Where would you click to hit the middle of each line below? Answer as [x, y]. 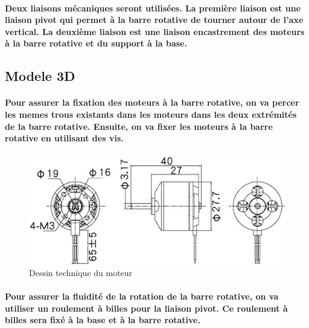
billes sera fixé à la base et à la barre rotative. [103, 320]
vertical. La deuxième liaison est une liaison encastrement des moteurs [155, 31]
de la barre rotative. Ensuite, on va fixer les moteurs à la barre [139, 126]
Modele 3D [40, 76]
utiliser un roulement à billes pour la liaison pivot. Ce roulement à [146, 308]
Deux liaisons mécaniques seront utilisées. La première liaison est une [153, 8]
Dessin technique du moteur [81, 272]
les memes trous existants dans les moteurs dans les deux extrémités [151, 114]
